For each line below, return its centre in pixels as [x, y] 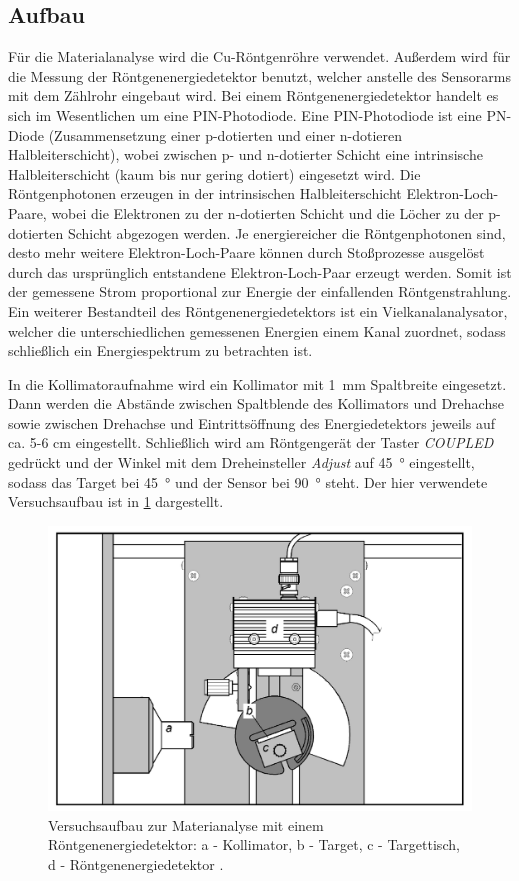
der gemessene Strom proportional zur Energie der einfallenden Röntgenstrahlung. [260, 291]
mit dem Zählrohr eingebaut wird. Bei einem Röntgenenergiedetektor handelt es [253, 95]
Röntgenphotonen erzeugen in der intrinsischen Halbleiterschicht [205, 193]
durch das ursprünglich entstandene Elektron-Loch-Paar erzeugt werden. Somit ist [260, 271]
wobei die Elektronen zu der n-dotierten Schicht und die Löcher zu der [267, 212]
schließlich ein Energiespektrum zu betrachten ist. [160, 350]
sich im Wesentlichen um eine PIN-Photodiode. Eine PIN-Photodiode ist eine [245, 114]
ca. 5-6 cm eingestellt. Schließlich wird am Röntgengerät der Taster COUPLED [251, 442]
